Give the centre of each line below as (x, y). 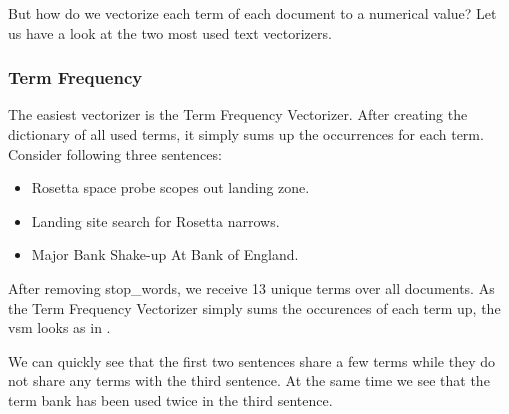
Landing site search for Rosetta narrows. (155, 220)
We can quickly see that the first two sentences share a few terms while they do (251, 360)
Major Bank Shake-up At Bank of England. (165, 254)
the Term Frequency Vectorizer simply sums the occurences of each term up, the (254, 307)
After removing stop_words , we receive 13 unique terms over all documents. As (251, 287)
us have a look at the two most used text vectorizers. (170, 32)
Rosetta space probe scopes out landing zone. (170, 187)
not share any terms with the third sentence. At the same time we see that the (249, 380)
